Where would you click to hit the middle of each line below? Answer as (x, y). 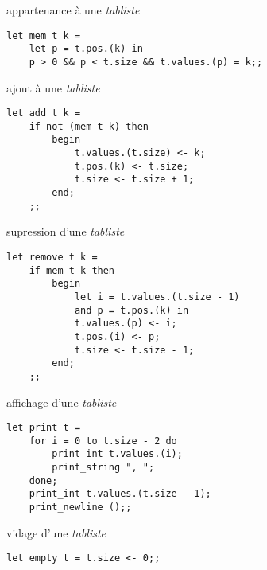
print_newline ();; (80, 508)
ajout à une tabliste (53, 87)
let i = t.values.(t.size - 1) (157, 297)
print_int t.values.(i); (117, 454)
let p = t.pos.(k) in (86, 49)
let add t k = (44, 113)
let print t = (44, 428)
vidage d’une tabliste (56, 532)
